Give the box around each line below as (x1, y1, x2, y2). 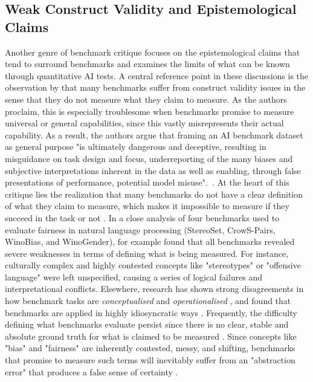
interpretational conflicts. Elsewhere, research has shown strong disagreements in (5, 282, 304, 295)
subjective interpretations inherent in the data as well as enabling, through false (5, 164, 301, 176)
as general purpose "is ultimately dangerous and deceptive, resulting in (5, 140, 266, 153)
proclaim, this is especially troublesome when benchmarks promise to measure (5, 105, 294, 117)
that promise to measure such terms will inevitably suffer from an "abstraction (5, 354, 295, 366)
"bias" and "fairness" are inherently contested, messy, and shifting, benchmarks (5, 342, 295, 354)
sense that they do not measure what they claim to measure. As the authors (5, 92, 287, 105)
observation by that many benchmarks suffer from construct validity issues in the (5, 81, 306, 94)
